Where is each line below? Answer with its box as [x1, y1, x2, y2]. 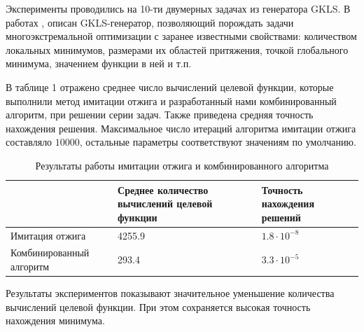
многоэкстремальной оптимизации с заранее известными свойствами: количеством [6, 29, 357, 43]
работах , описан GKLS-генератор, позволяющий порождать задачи [6, 15, 294, 29]
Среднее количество [118, 182, 209, 197]
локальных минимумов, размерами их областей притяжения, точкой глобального [6, 42, 349, 57]
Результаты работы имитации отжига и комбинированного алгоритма [35, 158, 329, 172]
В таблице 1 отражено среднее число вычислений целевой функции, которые [6, 79, 334, 94]
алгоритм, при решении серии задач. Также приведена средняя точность [6, 107, 314, 122]
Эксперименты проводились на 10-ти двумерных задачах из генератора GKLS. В [6, 1, 351, 15]
